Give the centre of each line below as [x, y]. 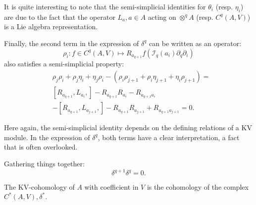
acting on [162, 17]
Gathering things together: [44, 163]
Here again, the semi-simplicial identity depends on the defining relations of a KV [128, 128]
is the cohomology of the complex [198, 187]
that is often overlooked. [41, 147]
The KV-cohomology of [39, 187]
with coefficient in [111, 187]
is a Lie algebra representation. [51, 26]
